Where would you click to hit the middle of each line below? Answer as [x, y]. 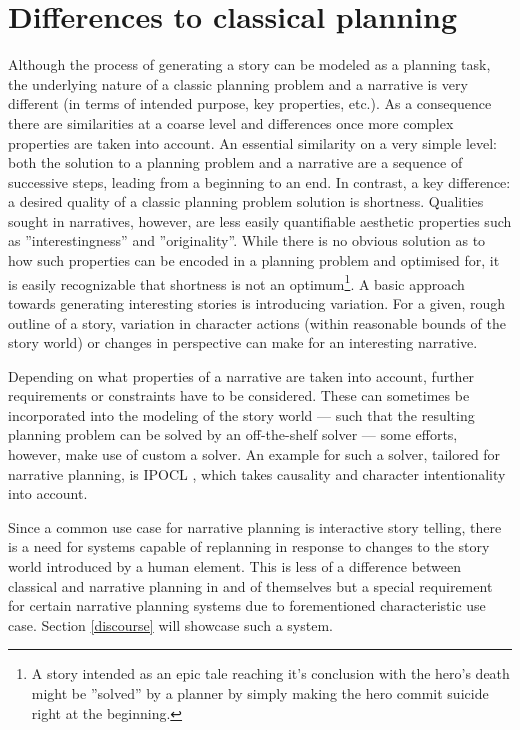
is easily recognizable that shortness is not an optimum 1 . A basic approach [236, 282]
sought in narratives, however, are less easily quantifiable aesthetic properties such [260, 220]
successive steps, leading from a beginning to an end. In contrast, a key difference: [259, 181]
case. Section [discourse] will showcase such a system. [170, 624]
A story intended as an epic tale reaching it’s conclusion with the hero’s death [270, 673]
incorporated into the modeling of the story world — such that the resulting [241, 414]
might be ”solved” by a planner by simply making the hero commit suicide [260, 693]
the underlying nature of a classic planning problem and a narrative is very [238, 83]
